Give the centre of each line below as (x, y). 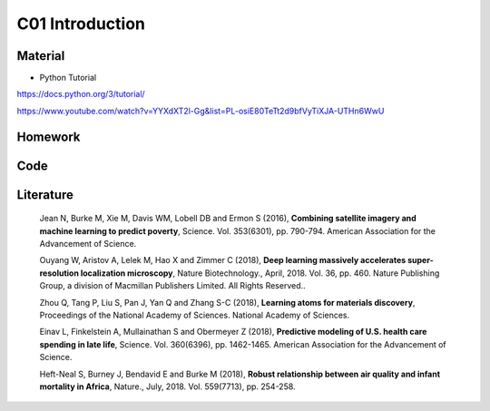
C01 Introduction (81, 24)
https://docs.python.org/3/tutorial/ (81, 94)
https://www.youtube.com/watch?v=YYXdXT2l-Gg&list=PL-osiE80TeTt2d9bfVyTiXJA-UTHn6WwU (201, 111)
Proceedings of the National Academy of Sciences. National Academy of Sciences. (195, 315)
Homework (49, 137)
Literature (45, 195)
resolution (59, 273)
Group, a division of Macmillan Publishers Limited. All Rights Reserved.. (172, 286)
